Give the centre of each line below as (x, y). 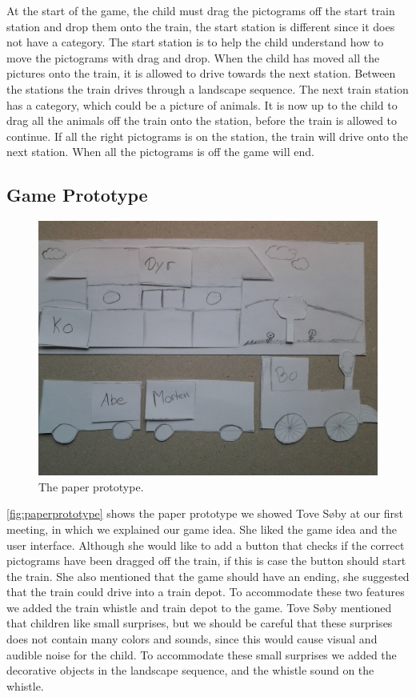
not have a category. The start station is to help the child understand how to (195, 42)
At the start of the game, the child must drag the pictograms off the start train (201, 10)
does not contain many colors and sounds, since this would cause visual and (192, 639)
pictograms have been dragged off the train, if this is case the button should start (206, 561)
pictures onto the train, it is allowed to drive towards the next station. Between (201, 73)
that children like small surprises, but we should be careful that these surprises (200, 623)
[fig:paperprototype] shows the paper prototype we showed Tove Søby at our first (205, 513)
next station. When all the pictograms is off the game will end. (160, 152)
